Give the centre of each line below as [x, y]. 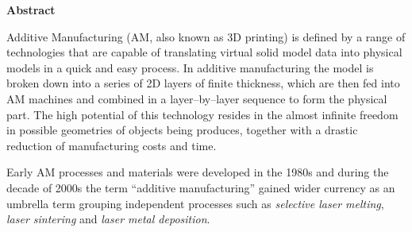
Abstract [31, 10]
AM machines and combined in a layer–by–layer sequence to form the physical [197, 98]
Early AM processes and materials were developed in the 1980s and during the [198, 172]
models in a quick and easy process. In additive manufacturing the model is [190, 67]
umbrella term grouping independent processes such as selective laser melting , [195, 203]
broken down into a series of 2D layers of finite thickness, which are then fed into [203, 83]
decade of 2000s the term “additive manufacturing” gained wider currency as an [201, 187]
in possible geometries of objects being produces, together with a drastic [182, 130]
